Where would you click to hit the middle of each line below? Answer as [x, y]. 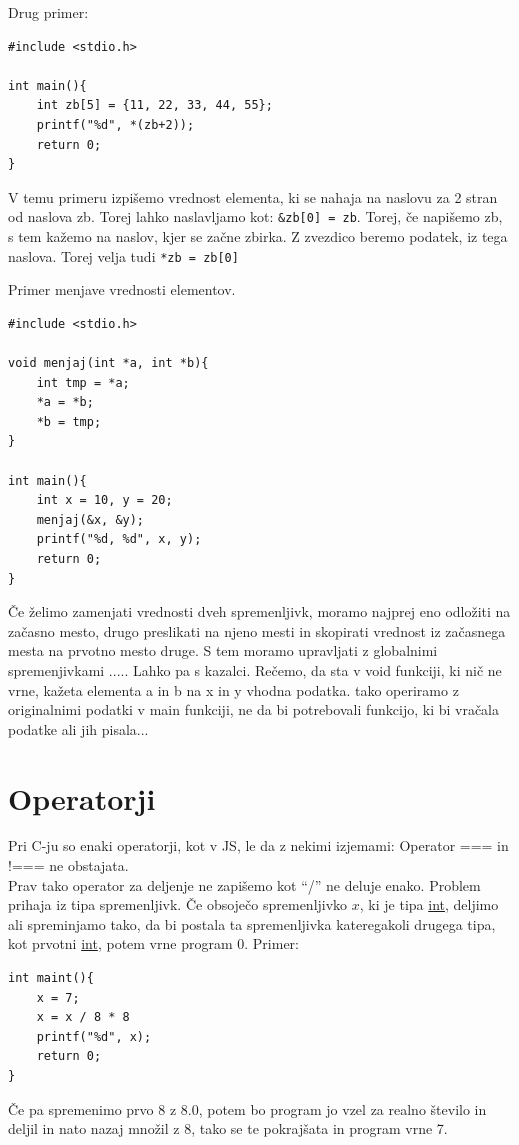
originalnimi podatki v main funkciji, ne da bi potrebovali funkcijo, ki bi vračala [254, 709]
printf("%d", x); [94, 1036]
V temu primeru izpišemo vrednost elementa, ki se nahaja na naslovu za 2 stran [253, 196]
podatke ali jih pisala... [78, 728]
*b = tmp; [69, 421]
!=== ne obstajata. [68, 865]
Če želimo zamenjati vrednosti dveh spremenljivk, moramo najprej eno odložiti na [259, 611]
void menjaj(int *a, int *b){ [108, 363]
